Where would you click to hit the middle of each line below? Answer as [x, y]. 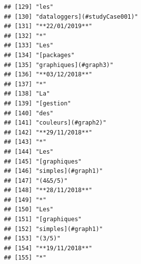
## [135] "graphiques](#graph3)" [59, 65]
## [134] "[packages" [39, 55]
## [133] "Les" [29, 46]
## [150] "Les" [29, 210]
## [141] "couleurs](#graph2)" [55, 123]
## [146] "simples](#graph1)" [53, 171]
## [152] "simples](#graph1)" [53, 229]
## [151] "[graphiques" [43, 219]
